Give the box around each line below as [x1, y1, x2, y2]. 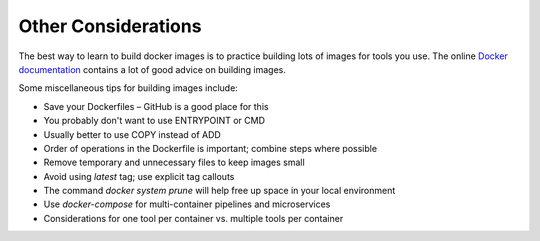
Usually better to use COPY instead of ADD [43, 128, 222, 140]
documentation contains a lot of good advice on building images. [18, 63, 287, 75]
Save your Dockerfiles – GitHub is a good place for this [43, 100, 269, 112]
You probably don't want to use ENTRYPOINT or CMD [43, 115, 265, 127]
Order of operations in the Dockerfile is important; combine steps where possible [43, 142, 378, 154]
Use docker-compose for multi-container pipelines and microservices [43, 198, 331, 210]
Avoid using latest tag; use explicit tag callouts [43, 170, 235, 182]
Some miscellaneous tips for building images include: [18, 82, 239, 94]
